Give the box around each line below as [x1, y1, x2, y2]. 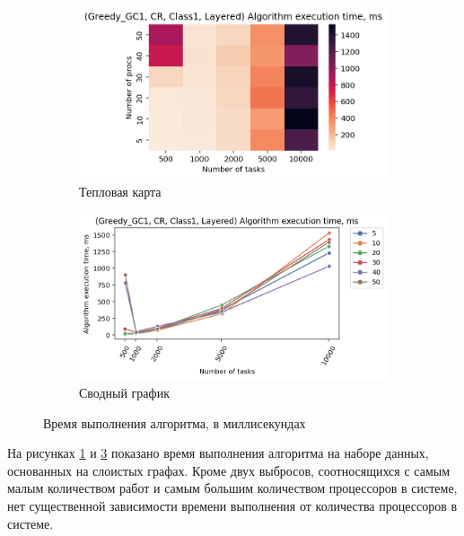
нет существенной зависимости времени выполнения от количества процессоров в [7, 496, 458, 514]
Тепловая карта [79, 181, 162, 200]
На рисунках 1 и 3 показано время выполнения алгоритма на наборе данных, [7, 444, 429, 462]
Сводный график [79, 383, 170, 402]
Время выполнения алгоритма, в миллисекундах [43, 413, 306, 432]
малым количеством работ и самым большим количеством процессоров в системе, [7, 479, 458, 497]
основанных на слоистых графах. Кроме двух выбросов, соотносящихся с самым [7, 461, 451, 479]
